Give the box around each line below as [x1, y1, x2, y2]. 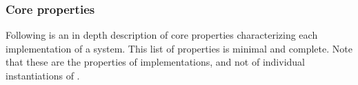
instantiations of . [6, 68, 80, 82]
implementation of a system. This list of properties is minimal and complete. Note [6, 41, 352, 55]
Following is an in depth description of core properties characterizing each [6, 28, 318, 42]
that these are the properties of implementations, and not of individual [6, 55, 305, 69]
